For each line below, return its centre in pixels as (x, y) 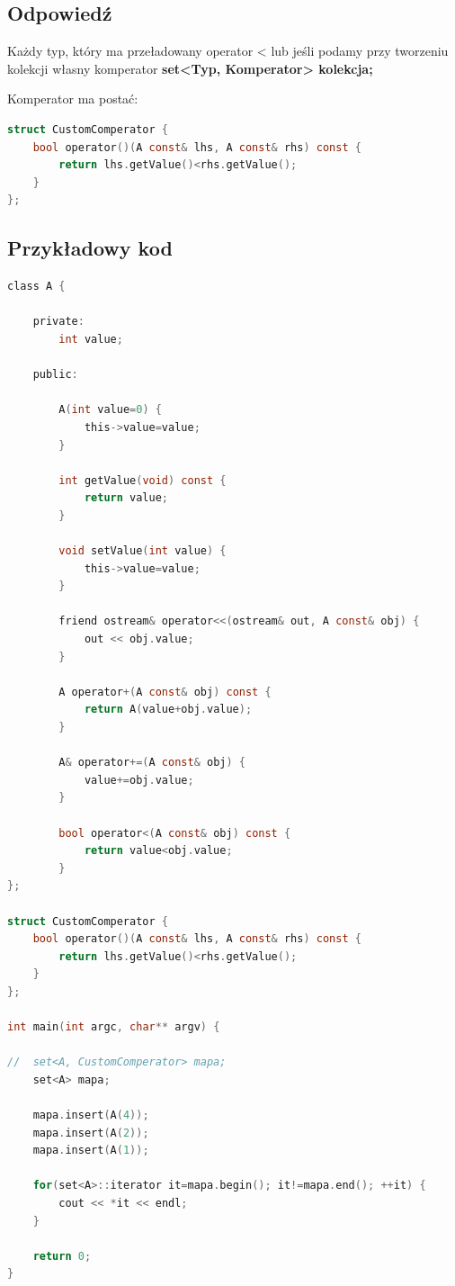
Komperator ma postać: (73, 99)
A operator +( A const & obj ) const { (165, 692)
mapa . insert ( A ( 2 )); (91, 1133)
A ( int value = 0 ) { (110, 410)
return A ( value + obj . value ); (168, 710)
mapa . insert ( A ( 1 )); (91, 1151)
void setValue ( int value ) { (143, 551)
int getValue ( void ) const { (143, 480)
